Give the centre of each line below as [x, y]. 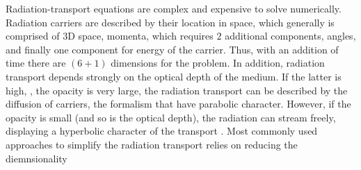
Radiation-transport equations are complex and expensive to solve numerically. [174, 8]
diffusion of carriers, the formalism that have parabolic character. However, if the [178, 104]
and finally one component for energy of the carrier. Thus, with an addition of [172, 49]
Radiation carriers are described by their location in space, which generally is [170, 22]
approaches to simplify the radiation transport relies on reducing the [152, 144]
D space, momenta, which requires [141, 36]
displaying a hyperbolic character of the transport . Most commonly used [162, 131]
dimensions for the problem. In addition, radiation [218, 63]
